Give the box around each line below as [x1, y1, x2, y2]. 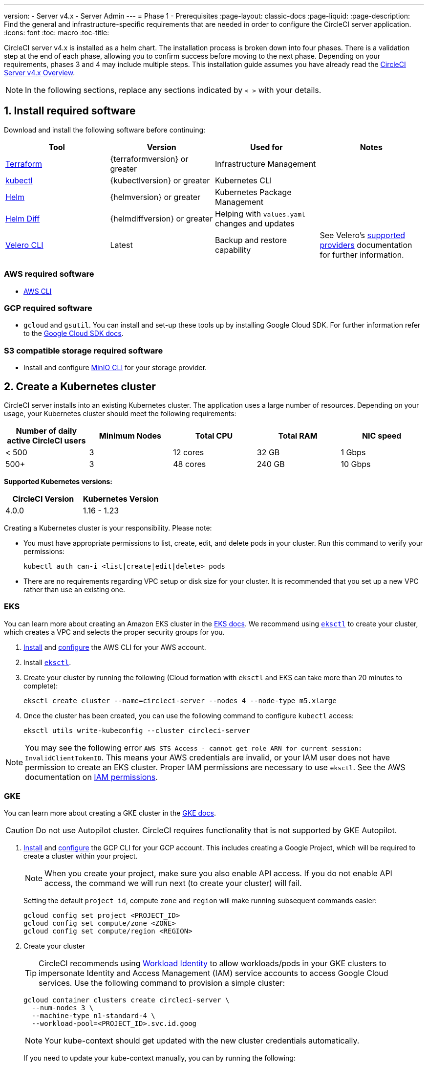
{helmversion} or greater [110, 192, 201, 202]
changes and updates [215, 218, 295, 228]
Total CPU [195, 430, 233, 441]
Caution [5, 825, 34, 836]
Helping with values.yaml [215, 208, 305, 219]
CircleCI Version [12, 493, 74, 504]
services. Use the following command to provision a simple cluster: [39, 978, 285, 988]
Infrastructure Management [215, 158, 316, 169]
